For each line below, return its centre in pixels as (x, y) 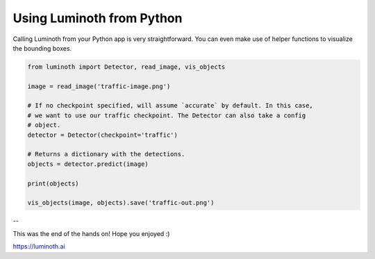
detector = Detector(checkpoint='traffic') (103, 135)
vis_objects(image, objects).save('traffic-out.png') (121, 203)
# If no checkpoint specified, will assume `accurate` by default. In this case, (170, 106)
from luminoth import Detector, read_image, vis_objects (126, 67)
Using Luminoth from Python (98, 18)
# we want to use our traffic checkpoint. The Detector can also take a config (167, 115)
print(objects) (53, 183)
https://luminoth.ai (39, 247)
